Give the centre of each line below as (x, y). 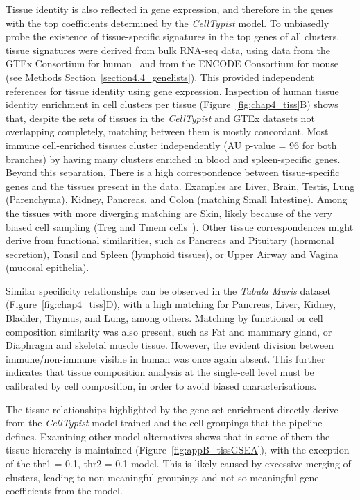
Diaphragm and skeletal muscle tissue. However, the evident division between (170, 345)
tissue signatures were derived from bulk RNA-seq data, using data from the (168, 50)
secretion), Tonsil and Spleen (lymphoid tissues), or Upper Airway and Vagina (172, 253)
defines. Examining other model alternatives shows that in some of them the (168, 436)
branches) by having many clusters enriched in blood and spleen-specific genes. (173, 158)
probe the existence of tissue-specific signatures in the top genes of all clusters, (173, 36)
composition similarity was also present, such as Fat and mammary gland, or (169, 331)
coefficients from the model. (64, 491)
